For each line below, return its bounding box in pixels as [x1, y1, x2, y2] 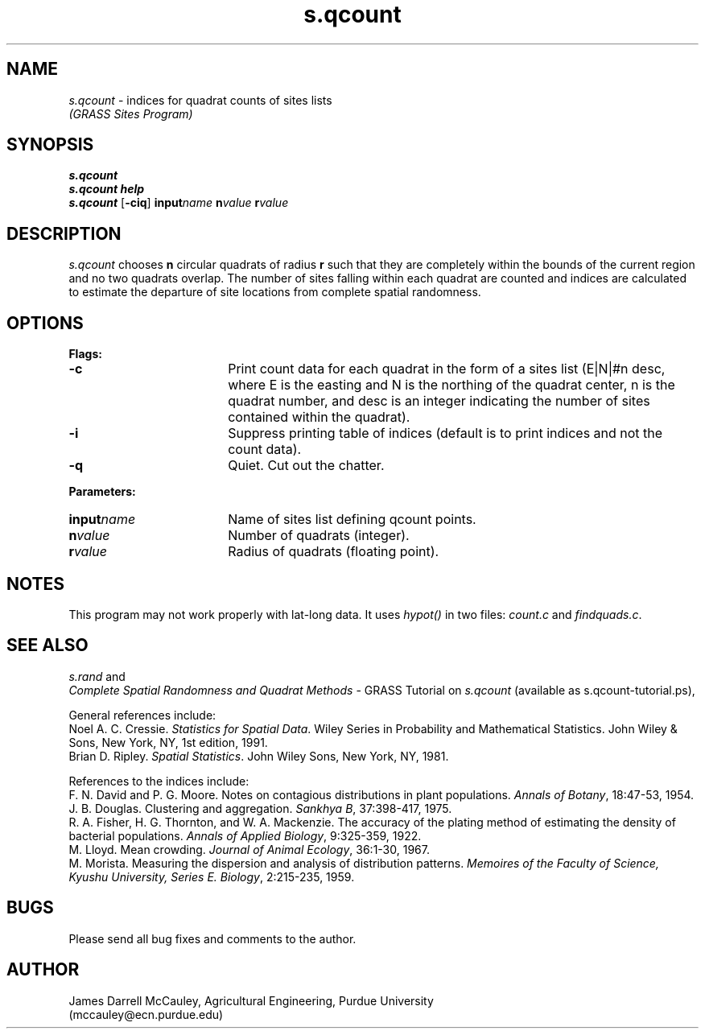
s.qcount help [68, 182, 145, 196]
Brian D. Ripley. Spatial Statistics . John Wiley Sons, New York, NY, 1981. [68, 748, 449, 763]
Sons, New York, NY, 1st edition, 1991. [68, 735, 268, 749]
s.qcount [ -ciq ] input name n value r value [68, 196, 289, 210]
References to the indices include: [68, 773, 249, 788]
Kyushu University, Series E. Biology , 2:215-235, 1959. [68, 869, 355, 884]
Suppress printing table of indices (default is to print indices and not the [228, 425, 663, 442]
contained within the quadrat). [228, 409, 410, 426]
